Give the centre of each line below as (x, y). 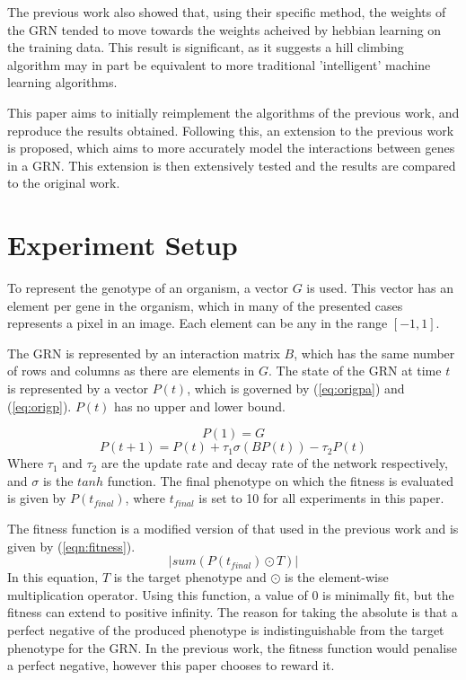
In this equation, (53, 577)
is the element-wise (337, 577)
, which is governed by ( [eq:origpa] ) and (296, 389)
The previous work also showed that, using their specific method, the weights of (227, 12)
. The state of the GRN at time (355, 371)
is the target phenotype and (190, 577)
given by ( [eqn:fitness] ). (71, 546)
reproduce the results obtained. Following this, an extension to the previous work (231, 130)
